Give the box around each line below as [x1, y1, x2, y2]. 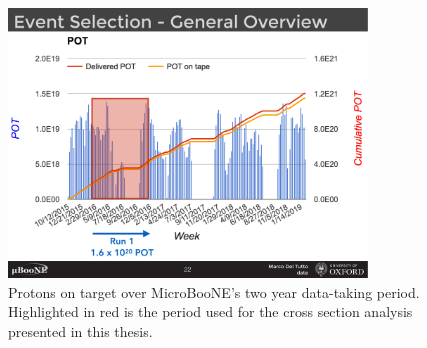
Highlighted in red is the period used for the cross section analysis [8, 301, 413, 322]
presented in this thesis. [8, 320, 153, 341]
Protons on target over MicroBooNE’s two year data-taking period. [8, 281, 420, 302]
